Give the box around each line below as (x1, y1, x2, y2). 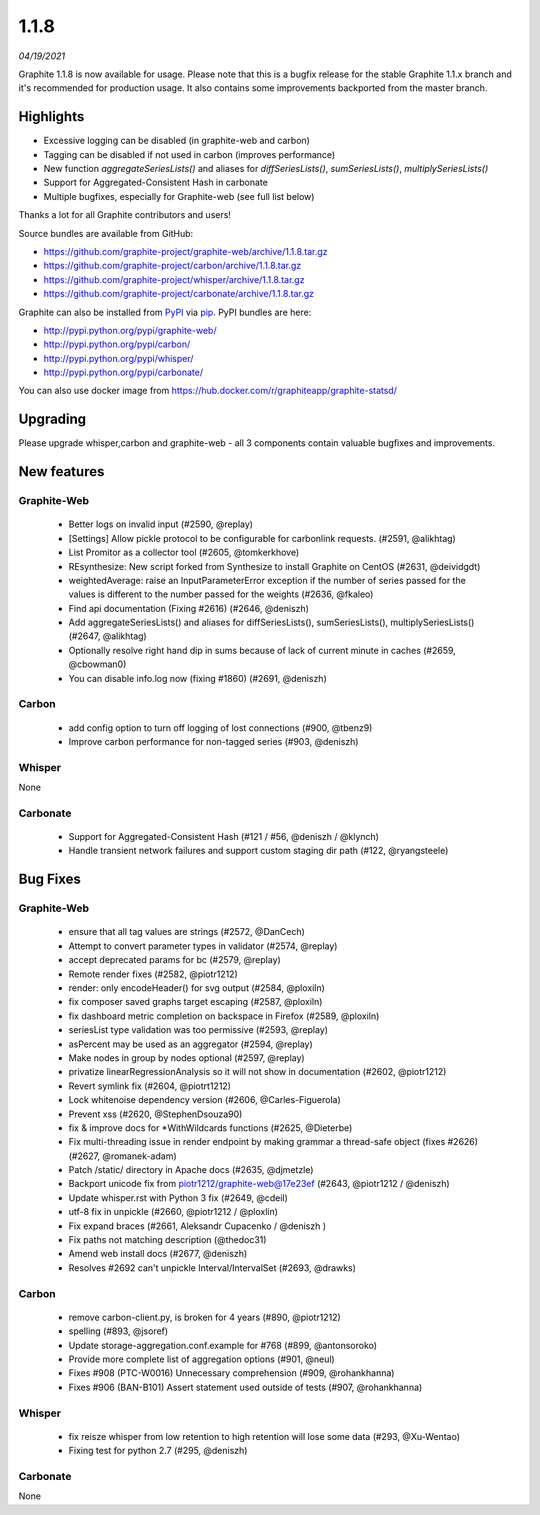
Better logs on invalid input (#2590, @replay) (68, 518, 254, 530)
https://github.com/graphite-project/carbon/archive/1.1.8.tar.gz (43, 260, 302, 272)
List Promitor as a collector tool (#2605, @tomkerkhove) (68, 546, 300, 559)
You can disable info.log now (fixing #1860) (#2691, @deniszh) (68, 672, 327, 684)
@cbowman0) (68, 658, 127, 670)
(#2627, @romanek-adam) (68, 1150, 177, 1162)
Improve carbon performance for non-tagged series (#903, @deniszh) (68, 736, 359, 747)
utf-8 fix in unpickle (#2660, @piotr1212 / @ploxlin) (68, 1206, 279, 1218)
